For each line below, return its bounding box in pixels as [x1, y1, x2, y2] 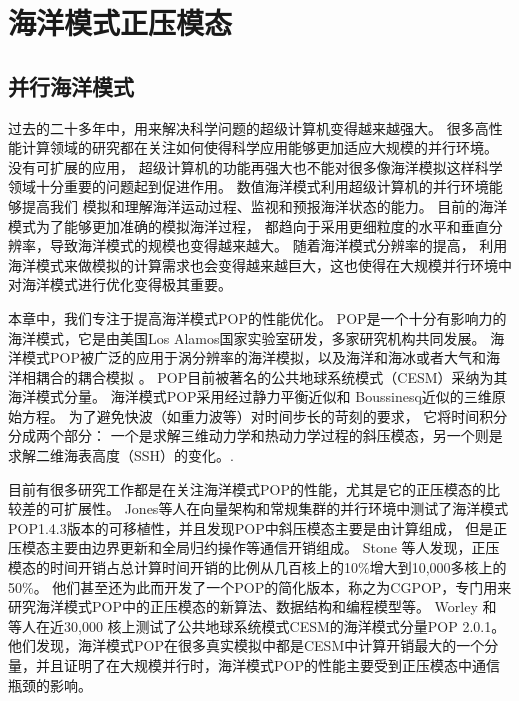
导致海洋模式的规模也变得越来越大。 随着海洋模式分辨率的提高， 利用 [49, 235, 508, 256]
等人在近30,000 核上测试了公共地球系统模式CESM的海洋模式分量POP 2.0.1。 [8, 615, 506, 636]
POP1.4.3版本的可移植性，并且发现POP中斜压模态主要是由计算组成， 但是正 [8, 517, 508, 538]
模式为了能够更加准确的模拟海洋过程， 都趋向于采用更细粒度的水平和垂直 [8, 215, 489, 236]
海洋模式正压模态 [8, 2, 233, 43]
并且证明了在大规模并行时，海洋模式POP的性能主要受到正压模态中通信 [35, 655, 500, 676]
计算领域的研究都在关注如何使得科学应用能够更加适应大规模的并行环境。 [21, 137, 498, 158]
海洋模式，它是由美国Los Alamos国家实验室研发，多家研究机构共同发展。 [8, 327, 486, 348]
